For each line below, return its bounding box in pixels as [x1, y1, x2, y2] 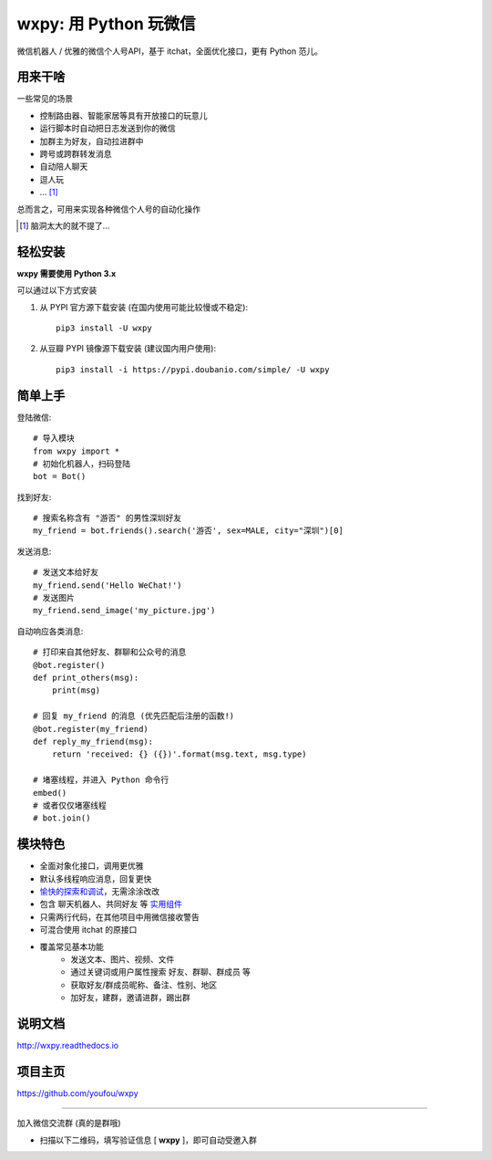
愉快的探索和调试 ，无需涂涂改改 [39, 885, 159, 896]
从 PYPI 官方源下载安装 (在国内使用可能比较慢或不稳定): [39, 301, 249, 312]
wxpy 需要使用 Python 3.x [16, 267, 117, 278]
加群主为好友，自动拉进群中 [39, 135, 144, 146]
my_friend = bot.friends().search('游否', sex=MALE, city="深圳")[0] [33, 526, 343, 536]
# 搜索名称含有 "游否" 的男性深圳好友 [33, 513, 182, 524]
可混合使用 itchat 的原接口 [39, 925, 138, 935]
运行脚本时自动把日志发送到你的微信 [39, 123, 176, 134]
